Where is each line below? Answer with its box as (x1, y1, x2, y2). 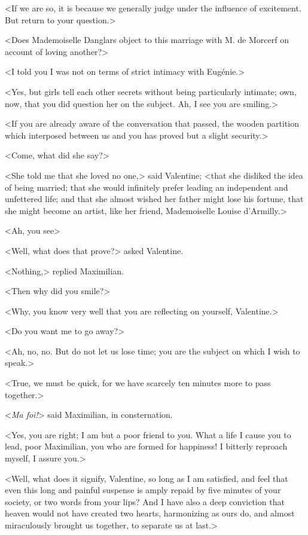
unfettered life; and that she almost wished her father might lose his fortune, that (5, 192, 304, 205)
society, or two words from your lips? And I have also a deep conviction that (5, 495, 285, 508)
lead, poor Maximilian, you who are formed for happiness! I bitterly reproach (5, 440, 288, 453)
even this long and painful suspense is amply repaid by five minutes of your (5, 484, 281, 496)
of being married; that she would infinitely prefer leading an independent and (5, 181, 288, 193)
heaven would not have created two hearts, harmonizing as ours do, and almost (5, 507, 295, 519)
